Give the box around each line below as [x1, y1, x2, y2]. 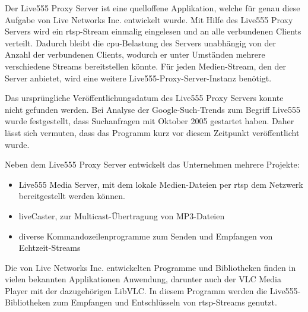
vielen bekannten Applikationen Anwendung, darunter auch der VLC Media [5, 273, 281, 285]
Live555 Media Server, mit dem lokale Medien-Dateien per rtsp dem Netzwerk [18, 178, 303, 190]
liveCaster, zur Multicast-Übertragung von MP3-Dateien [18, 209, 225, 222]
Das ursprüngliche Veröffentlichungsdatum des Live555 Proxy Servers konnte [5, 92, 284, 104]
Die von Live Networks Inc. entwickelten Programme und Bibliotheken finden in [5, 261, 296, 273]
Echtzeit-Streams [18, 241, 81, 254]
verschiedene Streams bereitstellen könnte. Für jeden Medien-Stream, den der [5, 59, 287, 72]
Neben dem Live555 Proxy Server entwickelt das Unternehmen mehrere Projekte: [5, 158, 300, 171]
